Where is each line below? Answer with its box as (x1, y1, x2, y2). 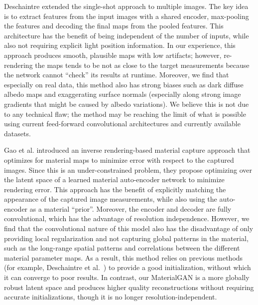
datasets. (4, 128, 31, 138)
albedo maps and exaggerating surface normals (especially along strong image (4, 89, 241, 99)
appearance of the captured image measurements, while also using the (4, 194, 217, 204)
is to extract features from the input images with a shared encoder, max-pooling (4, 10, 249, 21)
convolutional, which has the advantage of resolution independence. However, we (4, 213, 250, 224)
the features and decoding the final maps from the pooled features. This (4, 20, 224, 31)
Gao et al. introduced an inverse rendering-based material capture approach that (4, 145, 251, 155)
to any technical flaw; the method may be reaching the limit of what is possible (4, 108, 246, 119)
